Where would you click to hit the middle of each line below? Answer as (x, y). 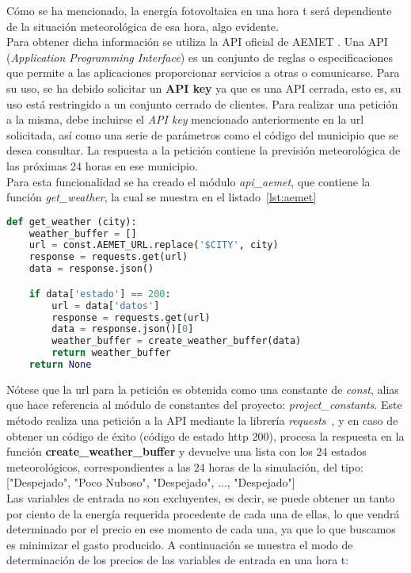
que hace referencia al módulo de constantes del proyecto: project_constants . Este (204, 405)
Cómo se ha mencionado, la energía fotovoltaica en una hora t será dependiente (199, 10)
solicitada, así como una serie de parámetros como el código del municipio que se (202, 134)
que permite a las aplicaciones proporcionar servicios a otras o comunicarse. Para (203, 73)
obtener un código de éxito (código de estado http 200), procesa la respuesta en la (205, 435)
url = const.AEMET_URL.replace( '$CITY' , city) (154, 245)
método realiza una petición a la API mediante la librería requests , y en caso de (202, 420)
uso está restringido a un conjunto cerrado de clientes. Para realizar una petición (202, 103)
